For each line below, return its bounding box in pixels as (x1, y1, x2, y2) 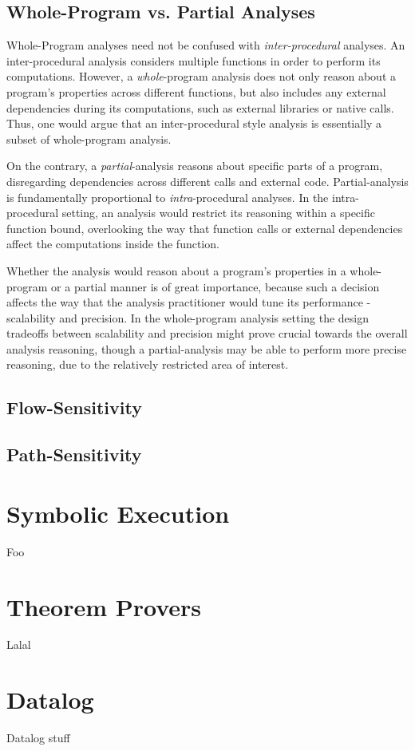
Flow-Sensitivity (6, 395, 142, 420)
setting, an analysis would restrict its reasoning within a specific (61, 204, 375, 221)
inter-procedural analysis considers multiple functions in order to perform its (6, 52, 381, 69)
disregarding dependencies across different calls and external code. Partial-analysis (6, 172, 409, 189)
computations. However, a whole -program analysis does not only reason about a (6, 68, 397, 85)
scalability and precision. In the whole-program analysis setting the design (6, 309, 370, 326)
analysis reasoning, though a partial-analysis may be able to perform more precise (6, 340, 407, 357)
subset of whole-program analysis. (6, 130, 172, 147)
